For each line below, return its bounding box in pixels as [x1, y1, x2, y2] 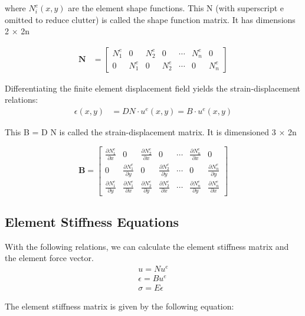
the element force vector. [5, 252, 94, 264]
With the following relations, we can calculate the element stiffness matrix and [5, 240, 289, 252]
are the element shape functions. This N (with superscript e [68, 2, 284, 14]
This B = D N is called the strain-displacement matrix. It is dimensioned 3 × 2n [5, 126, 297, 138]
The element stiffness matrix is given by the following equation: [5, 300, 234, 312]
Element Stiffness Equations [5, 212, 179, 230]
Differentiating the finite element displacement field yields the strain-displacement [5, 82, 301, 94]
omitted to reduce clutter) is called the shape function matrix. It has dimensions [5, 13, 296, 25]
